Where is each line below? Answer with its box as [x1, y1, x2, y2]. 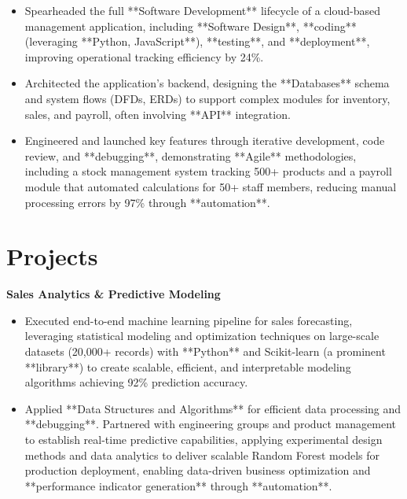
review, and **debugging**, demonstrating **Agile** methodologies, [24, 147, 357, 164]
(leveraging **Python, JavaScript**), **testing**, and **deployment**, [24, 33, 370, 50]
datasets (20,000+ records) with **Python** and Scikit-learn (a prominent [24, 343, 386, 360]
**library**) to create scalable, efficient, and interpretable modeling [24, 358, 351, 375]
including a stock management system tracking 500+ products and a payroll [24, 163, 392, 179]
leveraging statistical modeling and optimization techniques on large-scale [24, 327, 379, 344]
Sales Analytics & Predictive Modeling [6, 286, 221, 302]
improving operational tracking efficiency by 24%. [24, 48, 264, 65]
